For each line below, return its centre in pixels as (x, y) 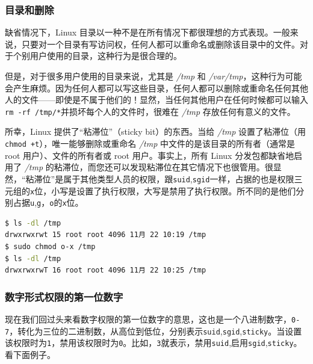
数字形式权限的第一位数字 (64, 296)
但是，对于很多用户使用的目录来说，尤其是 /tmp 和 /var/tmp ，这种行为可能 (153, 76)
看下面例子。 (30, 354)
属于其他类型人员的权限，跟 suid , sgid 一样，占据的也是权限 (179, 178)
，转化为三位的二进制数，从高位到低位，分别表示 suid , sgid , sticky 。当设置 (156, 331)
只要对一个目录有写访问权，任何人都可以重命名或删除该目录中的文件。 (160, 44)
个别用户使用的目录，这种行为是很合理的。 (97, 56)
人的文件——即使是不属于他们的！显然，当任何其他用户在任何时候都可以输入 (156, 100)
